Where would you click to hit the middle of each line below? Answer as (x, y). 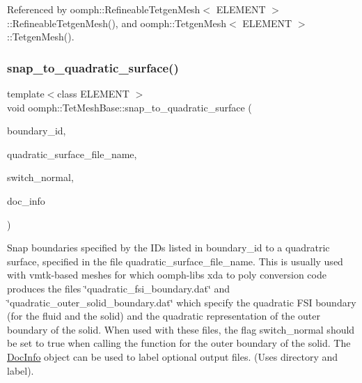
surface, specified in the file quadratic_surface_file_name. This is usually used (175, 261)
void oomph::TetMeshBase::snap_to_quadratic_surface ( (129, 107)
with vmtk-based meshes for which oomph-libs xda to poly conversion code (167, 275)
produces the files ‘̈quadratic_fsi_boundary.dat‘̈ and (119, 288)
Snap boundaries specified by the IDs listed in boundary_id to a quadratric (168, 248)
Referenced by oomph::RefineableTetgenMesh (104, 9)
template (26, 93)
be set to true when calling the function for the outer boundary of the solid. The (179, 343)
